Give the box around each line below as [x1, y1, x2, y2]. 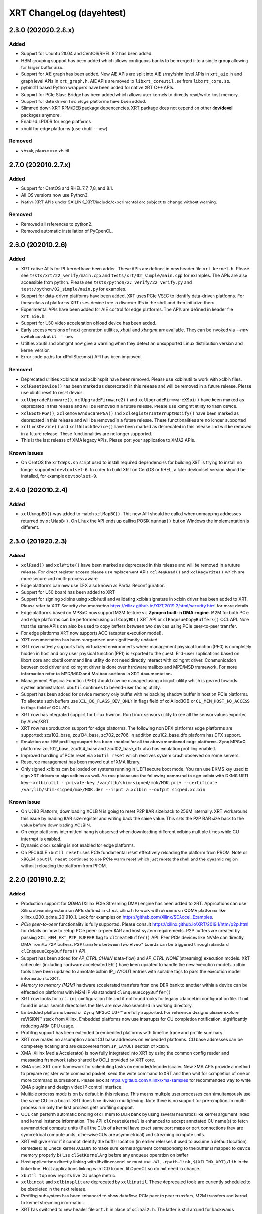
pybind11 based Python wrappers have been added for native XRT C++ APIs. [21, 85, 175, 91]
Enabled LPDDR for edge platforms [21, 119, 91, 125]
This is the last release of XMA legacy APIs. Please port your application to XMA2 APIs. [21, 438, 196, 443]
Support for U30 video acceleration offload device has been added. [21, 320, 157, 326]
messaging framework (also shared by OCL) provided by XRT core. [21, 1057, 155, 1063]
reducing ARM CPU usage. [21, 1023, 75, 1029]
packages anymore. [21, 112, 61, 118]
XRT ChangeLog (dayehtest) [9, 7, 126, 18]
